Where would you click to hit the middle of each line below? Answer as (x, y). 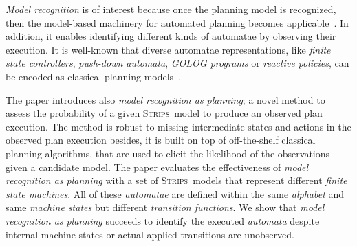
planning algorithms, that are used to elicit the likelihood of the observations (168, 153)
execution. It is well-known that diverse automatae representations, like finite (168, 49)
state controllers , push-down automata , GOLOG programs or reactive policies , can (177, 63)
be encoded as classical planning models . (94, 76)
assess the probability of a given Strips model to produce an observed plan (164, 113)
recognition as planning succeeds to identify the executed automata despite (163, 220)
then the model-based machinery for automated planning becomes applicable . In (177, 22)
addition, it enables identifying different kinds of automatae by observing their (171, 36)
